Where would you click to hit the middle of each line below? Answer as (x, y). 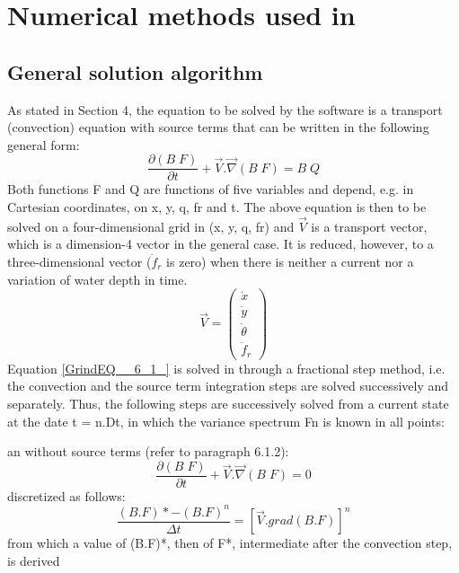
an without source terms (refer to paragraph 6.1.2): (148, 451)
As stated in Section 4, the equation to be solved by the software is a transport (225, 109)
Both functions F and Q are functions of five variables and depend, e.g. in (211, 189)
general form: (44, 144)
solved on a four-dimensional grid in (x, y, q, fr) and (151, 226)
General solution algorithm (135, 71)
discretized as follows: (66, 495)
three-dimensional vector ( (79, 262)
